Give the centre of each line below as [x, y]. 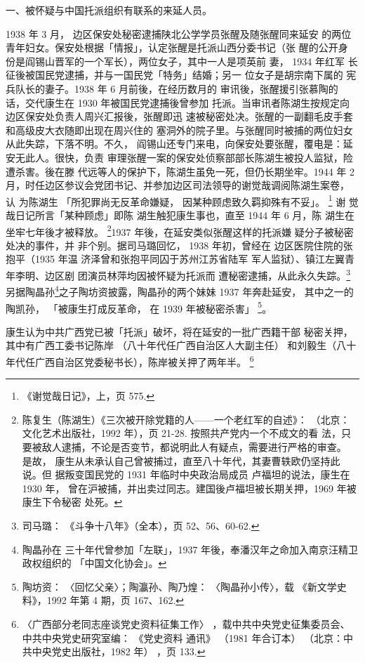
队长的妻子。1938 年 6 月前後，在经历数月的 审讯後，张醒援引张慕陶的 [177, 88]
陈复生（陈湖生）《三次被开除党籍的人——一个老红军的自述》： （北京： [186, 419]
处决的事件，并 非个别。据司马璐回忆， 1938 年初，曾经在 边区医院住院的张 [179, 245]
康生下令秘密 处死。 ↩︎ [72, 502]
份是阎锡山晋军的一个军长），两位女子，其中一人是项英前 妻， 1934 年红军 [175, 61]
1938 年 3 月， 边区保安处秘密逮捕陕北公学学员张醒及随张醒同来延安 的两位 [179, 33]
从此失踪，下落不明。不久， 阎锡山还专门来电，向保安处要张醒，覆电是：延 [179, 144]
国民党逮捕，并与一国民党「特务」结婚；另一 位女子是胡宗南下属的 [189, 75]
